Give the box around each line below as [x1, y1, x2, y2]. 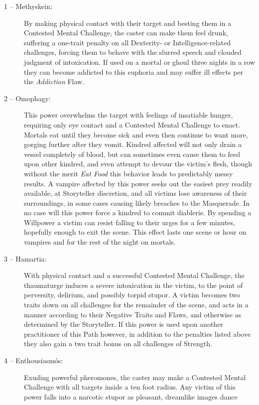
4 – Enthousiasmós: [4, 355, 63, 365]
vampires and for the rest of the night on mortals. [24, 237, 176, 247]
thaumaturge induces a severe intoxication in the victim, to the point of [24, 279, 243, 290]
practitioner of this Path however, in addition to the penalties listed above [24, 328, 251, 339]
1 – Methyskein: [4, 1, 52, 11]
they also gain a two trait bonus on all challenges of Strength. [24, 338, 212, 349]
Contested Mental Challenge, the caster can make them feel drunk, [24, 27, 228, 38]
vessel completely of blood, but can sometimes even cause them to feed [24, 148, 240, 159]
